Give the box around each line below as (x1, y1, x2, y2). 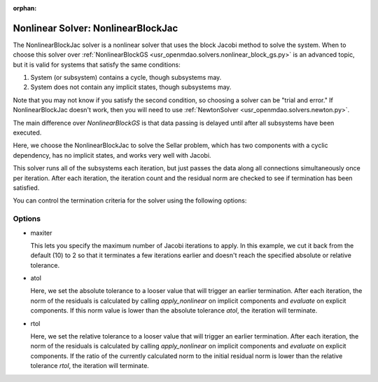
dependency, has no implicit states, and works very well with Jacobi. (13, 151, 211, 159)
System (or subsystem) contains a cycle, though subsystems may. (30, 74, 222, 82)
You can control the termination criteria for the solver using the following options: (13, 196, 247, 205)
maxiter (30, 228, 52, 237)
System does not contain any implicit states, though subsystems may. (30, 83, 232, 91)
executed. (13, 128, 42, 137)
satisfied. (13, 183, 40, 192)
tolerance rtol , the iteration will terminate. (30, 362, 150, 370)
